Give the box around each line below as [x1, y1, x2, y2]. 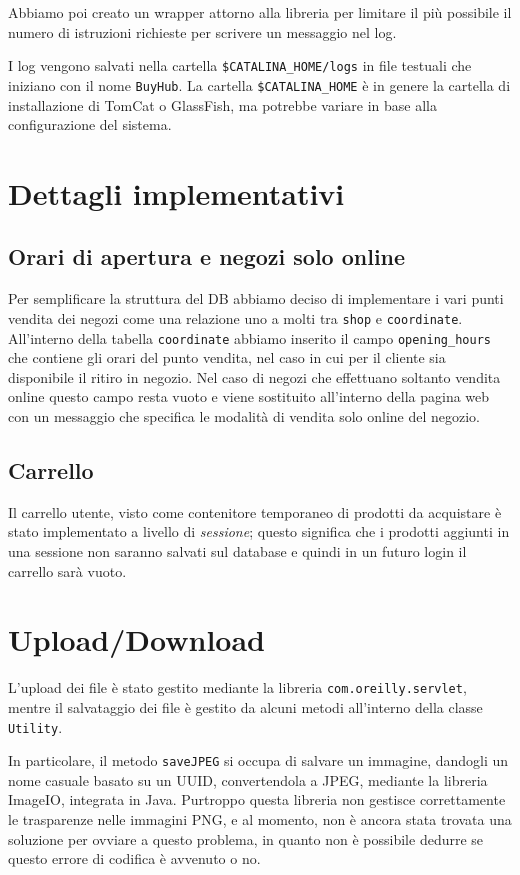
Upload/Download [8, 619, 265, 660]
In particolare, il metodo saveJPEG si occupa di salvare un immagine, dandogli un [8, 750, 509, 771]
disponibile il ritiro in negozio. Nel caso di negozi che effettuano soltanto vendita [8, 366, 501, 387]
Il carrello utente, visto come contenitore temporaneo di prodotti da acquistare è [8, 501, 502, 522]
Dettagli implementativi [8, 172, 345, 213]
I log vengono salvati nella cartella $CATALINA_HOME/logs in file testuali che [8, 55, 472, 76]
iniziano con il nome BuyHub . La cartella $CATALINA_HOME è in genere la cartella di [8, 74, 511, 95]
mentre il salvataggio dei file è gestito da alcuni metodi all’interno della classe [8, 696, 483, 717]
